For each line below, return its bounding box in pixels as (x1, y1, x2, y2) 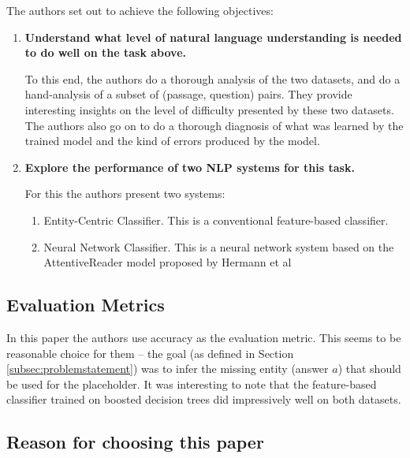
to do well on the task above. (24, 44, 187, 61)
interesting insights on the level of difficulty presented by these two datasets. (24, 101, 394, 117)
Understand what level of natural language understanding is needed (24, 28, 402, 45)
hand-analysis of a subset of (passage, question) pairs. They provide (24, 86, 352, 102)
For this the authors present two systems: (24, 185, 225, 202)
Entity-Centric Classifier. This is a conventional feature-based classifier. (43, 211, 389, 228)
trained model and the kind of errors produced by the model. (24, 132, 320, 149)
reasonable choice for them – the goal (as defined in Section (6, 344, 294, 361)
